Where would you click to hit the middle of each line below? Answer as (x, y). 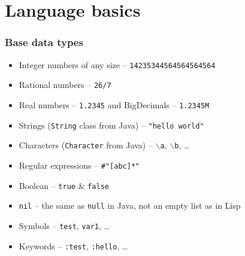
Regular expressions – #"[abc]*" (79, 165)
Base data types (44, 42)
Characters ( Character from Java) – (86, 145)
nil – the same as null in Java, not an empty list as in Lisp (130, 205)
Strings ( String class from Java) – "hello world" (111, 125)
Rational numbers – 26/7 (65, 85)
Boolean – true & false (64, 185)
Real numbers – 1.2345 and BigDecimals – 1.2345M (114, 104)
